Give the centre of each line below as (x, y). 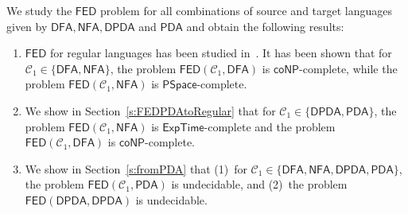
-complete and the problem (270, 126)
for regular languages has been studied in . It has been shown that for (221, 53)
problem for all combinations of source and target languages (246, 10)
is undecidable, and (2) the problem (259, 184)
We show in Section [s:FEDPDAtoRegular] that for (150, 110)
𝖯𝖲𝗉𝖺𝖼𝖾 (180, 86)
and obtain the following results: (265, 26)
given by (27, 26)
